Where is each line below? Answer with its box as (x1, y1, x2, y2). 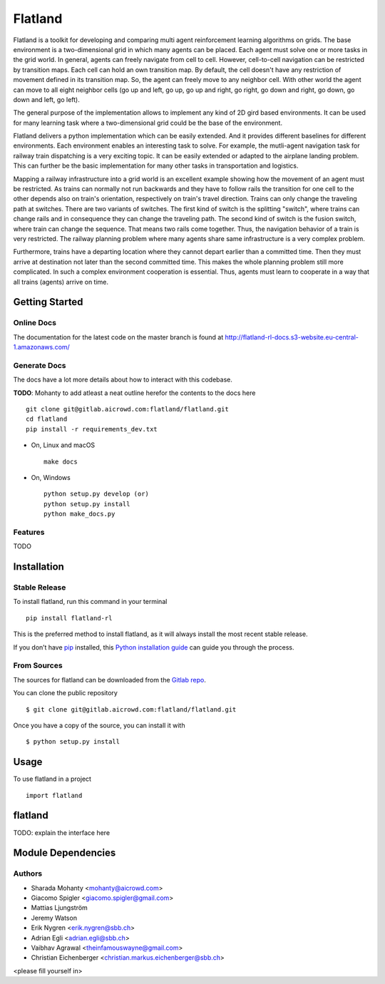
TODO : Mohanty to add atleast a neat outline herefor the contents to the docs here (13, 389, 256, 397)
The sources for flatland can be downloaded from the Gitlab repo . (13, 675, 206, 684)
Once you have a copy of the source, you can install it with (13, 721, 185, 729)
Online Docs (13, 318, 57, 328)
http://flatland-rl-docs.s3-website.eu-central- (225, 332, 359, 342)
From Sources (13, 660, 63, 670)
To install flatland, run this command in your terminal (13, 598, 168, 606)
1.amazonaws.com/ (13, 343, 71, 352)
